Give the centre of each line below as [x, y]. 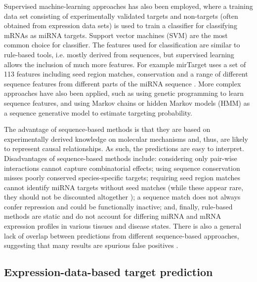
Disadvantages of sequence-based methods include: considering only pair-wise [121, 158]
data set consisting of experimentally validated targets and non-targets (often [121, 16]
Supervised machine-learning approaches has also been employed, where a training [128, 6]
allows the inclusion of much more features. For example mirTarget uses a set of [125, 64]
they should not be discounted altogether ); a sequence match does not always [122, 197]
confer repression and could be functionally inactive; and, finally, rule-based [118, 206]
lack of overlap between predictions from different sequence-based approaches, [122, 235]
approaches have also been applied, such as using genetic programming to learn [124, 93]
